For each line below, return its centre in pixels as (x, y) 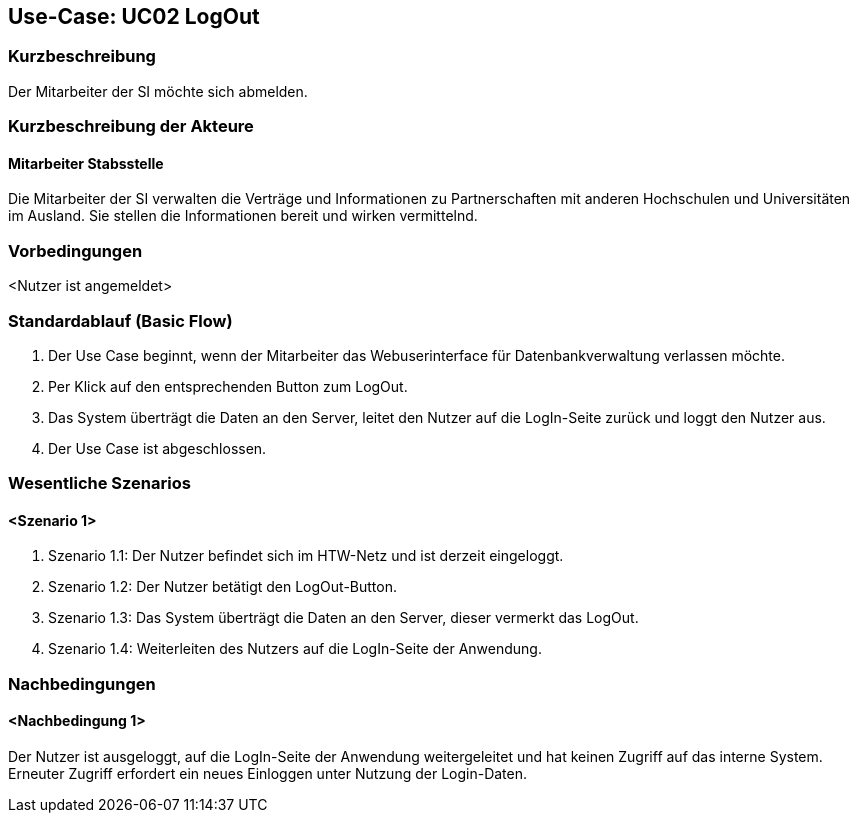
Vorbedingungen (75, 250)
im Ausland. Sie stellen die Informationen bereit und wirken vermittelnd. (243, 216)
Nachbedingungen (82, 683)
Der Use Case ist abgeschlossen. (157, 448)
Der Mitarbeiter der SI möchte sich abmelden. (158, 91)
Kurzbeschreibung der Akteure (131, 126)
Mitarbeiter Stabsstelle (86, 163)
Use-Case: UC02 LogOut (134, 16)
